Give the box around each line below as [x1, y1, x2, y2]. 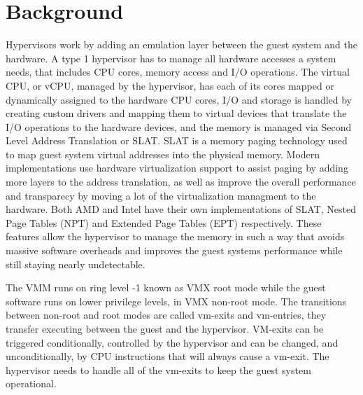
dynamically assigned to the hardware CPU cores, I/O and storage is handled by [6, 92, 353, 106]
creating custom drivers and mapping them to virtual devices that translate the [6, 106, 347, 120]
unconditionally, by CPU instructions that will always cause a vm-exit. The [6, 349, 329, 363]
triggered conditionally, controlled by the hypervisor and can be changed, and [6, 335, 339, 349]
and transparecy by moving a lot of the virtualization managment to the [6, 188, 316, 202]
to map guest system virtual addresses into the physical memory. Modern [6, 146, 320, 161]
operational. [6, 376, 57, 391]
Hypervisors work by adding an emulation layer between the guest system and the [6, 37, 357, 52]
